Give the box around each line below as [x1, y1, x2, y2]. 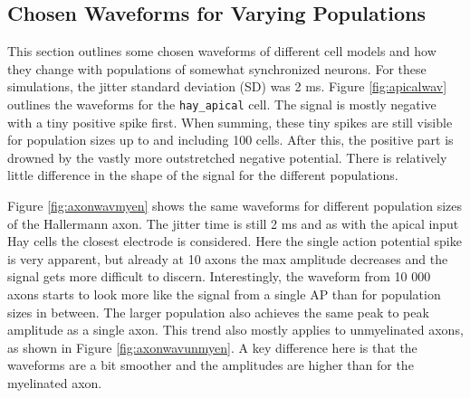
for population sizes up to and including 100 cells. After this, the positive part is [7, 130, 454, 149]
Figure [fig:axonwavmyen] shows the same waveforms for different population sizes [7, 196, 463, 215]
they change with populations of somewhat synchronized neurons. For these [7, 59, 427, 78]
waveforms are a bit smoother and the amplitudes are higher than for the [7, 355, 414, 374]
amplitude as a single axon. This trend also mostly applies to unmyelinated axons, [7, 320, 464, 339]
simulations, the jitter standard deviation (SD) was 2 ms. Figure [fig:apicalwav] [7, 77, 447, 96]
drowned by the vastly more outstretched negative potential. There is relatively [7, 147, 447, 166]
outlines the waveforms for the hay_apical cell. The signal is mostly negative [7, 94, 436, 113]
